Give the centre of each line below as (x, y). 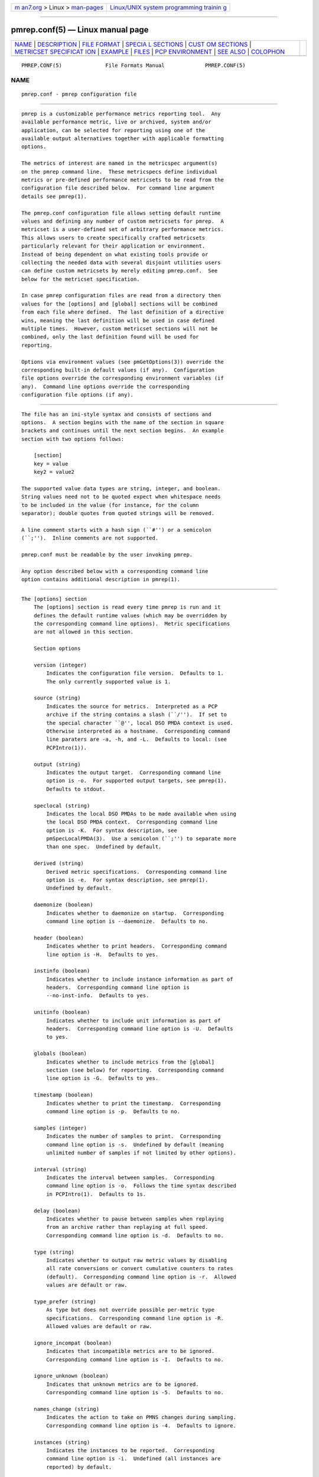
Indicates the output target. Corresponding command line (134, 772)
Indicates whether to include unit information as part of (134, 1020)
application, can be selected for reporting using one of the (113, 130)
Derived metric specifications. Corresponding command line (137, 872)
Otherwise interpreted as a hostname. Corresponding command (138, 731)
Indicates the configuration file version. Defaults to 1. (135, 673)
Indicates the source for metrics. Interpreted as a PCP (132, 706)
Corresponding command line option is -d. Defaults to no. (135, 1235)
